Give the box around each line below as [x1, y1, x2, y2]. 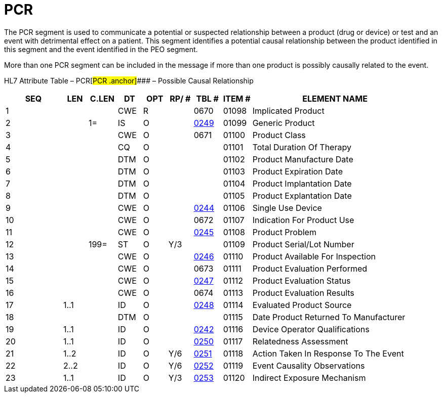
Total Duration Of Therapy [252, 142, 351, 152]
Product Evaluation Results [252, 287, 354, 298]
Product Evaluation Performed [252, 263, 368, 274]
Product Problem [252, 227, 316, 237]
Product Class [252, 129, 306, 140]
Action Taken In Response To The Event [252, 348, 404, 359]
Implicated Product [252, 105, 325, 116]
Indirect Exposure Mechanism [252, 372, 366, 383]
